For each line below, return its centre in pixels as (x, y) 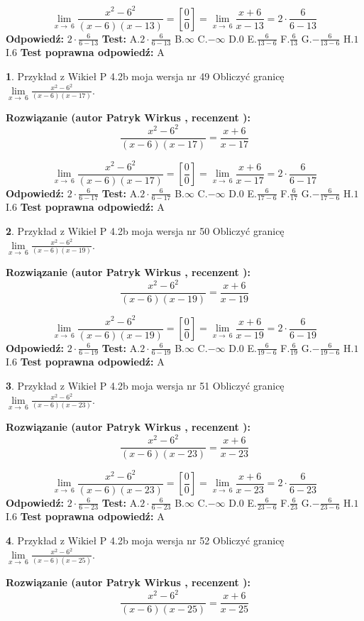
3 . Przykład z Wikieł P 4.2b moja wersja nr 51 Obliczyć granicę (145, 386)
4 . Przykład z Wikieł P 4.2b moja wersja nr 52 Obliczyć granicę (145, 540)
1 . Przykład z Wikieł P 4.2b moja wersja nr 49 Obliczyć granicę (145, 76)
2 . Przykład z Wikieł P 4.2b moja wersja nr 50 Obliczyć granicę (145, 231)
